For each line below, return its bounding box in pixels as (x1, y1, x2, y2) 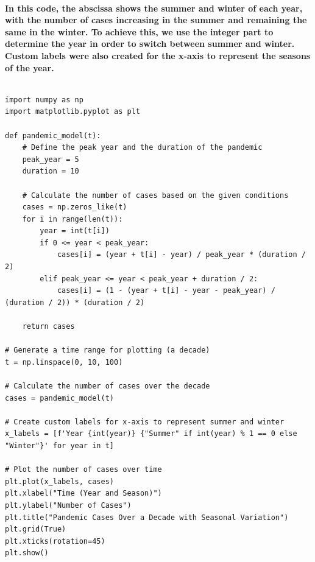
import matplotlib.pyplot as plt (5, 107, 140, 116)
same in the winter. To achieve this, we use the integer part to (5, 25, 274, 38)
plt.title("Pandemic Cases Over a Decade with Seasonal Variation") (5, 513, 289, 522)
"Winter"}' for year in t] (5, 441, 114, 450)
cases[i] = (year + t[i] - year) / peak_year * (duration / (57, 250, 306, 259)
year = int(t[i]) (40, 227, 110, 236)
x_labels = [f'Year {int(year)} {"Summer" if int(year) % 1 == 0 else (5, 429, 297, 438)
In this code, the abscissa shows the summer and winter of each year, (5, 1, 303, 14)
